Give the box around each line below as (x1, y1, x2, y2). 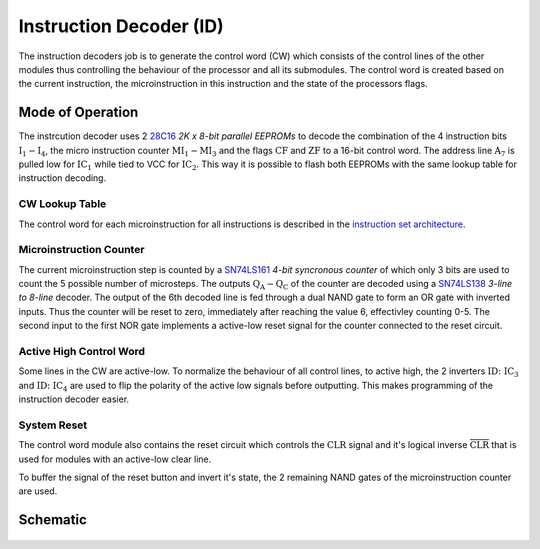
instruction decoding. (18, 172, 107, 184)
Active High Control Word (18, 345, 145, 359)
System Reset (18, 418, 88, 432)
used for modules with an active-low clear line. (18, 453, 212, 465)
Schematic (18, 511, 87, 529)
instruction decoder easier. (18, 393, 130, 405)
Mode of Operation (18, 104, 139, 121)
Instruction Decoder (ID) (18, 15, 224, 37)
